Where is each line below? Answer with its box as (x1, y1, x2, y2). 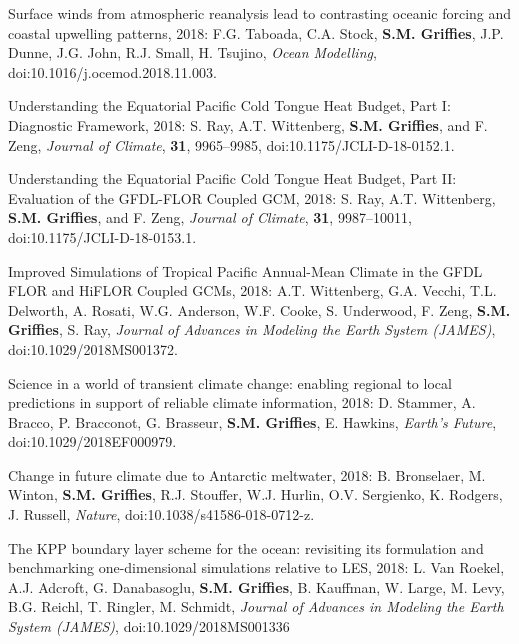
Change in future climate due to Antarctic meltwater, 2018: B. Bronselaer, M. (8, 464, 486, 485)
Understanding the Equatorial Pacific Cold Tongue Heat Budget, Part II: (8, 168, 457, 189)
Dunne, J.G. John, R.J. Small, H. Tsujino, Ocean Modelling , (8, 42, 377, 63)
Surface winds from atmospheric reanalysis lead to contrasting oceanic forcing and (8, 3, 512, 23)
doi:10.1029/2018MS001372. (8, 338, 178, 359)
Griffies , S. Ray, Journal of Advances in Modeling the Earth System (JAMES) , (8, 319, 496, 340)
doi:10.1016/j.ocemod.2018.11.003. (8, 61, 217, 82)
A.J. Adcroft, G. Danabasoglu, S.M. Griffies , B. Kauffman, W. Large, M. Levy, (8, 576, 505, 597)
